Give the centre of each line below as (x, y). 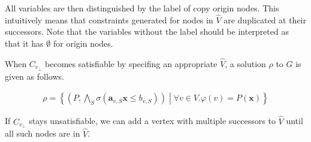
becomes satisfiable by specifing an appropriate (131, 63)
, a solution (245, 63)
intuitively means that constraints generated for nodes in (109, 19)
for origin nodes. (83, 43)
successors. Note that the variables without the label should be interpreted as (147, 31)
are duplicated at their (265, 19)
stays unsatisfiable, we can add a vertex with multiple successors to (152, 121)
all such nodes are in (43, 133)
